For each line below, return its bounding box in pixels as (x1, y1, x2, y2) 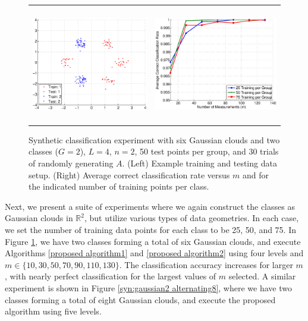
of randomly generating (29, 157, 114, 169)
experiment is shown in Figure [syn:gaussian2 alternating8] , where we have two (5, 281, 292, 294)
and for (242, 168, 269, 181)
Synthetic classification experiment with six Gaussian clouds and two (29, 133, 280, 146)
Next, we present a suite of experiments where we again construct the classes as (5, 200, 295, 212)
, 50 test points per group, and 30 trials (134, 145, 279, 158)
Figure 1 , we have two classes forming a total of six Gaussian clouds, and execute (5, 235, 301, 247)
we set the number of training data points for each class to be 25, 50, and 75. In (5, 224, 297, 235)
